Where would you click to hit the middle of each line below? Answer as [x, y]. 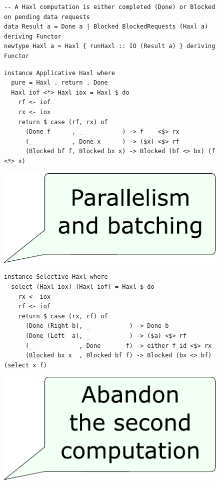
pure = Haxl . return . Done [59, 83]
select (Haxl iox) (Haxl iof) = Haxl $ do [83, 287]
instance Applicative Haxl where [59, 73]
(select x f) [25, 365]
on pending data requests [47, 17]
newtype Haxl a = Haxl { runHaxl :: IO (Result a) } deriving [110, 46]
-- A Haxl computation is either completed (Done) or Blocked [110, 7]
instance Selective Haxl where [56, 277]
